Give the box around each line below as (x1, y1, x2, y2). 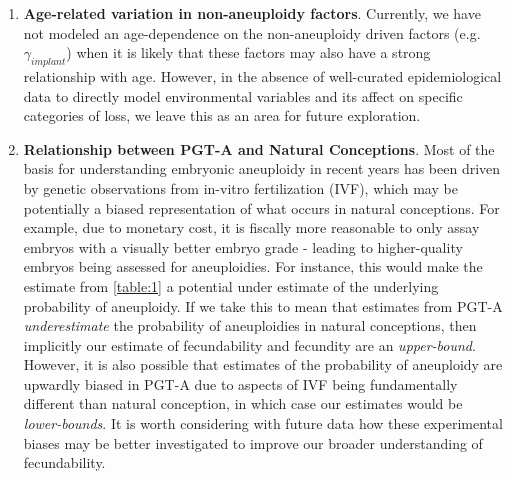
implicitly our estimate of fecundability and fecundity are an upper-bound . (23, 334, 476, 355)
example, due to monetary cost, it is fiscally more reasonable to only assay (23, 217, 480, 238)
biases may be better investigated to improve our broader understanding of (23, 432, 483, 453)
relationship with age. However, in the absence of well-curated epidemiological (23, 65, 502, 86)
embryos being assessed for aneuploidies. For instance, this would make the (23, 256, 483, 277)
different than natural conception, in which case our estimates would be (23, 393, 463, 414)
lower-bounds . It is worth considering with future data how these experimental (23, 413, 503, 434)
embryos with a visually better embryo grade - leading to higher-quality (23, 236, 463, 257)
